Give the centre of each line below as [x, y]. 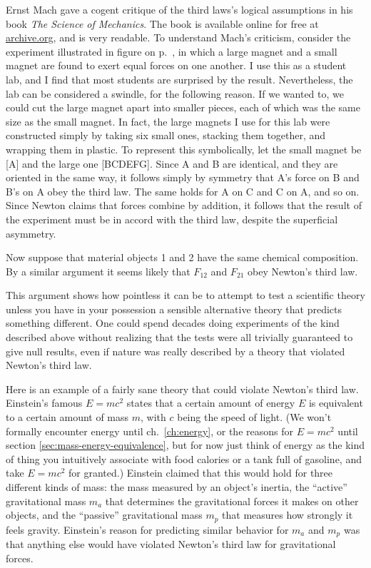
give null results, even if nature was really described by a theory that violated [176, 351]
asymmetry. [31, 233]
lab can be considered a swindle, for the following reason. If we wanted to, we [175, 93]
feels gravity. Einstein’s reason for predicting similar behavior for [147, 529]
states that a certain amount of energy [211, 403]
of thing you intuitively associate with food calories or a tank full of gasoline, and [184, 458]
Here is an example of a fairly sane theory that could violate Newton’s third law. [182, 389]
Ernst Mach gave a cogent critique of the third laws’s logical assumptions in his [179, 9]
